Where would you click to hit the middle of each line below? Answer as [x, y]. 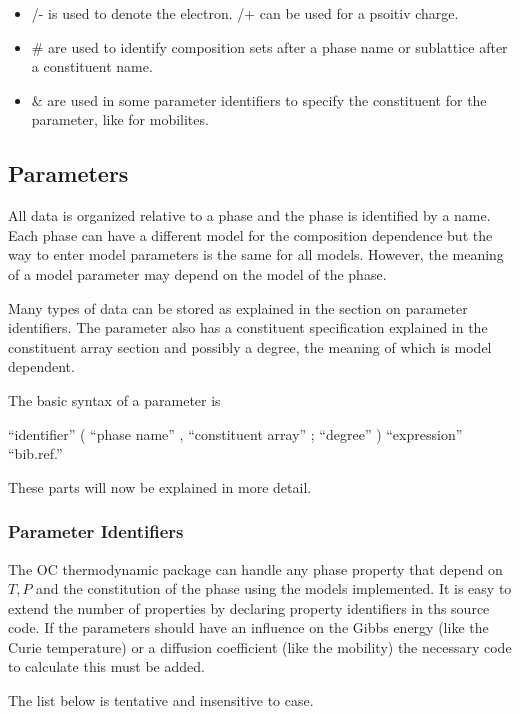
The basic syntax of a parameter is [114, 399]
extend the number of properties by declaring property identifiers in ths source [249, 607]
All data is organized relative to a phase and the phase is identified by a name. [249, 215]
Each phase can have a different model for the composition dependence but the [250, 234]
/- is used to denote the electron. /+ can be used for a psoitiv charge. [245, 13]
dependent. [41, 366]
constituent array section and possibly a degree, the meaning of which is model [250, 346]
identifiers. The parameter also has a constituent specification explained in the [248, 327]
